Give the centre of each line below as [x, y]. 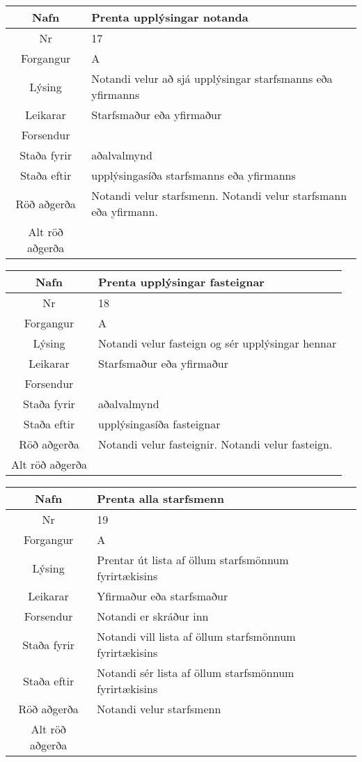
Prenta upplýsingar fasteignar [181, 282]
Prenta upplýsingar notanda [170, 17]
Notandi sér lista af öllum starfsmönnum [196, 672]
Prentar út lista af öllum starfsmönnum [193, 560]
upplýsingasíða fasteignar [159, 424]
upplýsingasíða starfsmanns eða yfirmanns [194, 175]
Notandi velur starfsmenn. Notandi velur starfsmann [219, 195]
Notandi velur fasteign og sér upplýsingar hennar [217, 343]
